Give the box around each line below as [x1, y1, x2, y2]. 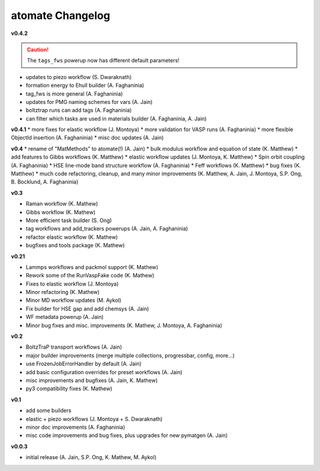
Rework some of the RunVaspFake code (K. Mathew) [25, 272, 155, 279]
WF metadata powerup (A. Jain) [25, 314, 104, 321]
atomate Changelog [11, 9, 111, 22]
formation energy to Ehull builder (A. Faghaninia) [25, 82, 145, 89]
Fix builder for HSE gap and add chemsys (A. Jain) [25, 305, 149, 312]
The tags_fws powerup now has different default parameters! [27, 57, 180, 64]
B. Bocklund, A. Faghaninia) [11, 178, 79, 185]
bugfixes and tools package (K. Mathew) [25, 242, 125, 249]
